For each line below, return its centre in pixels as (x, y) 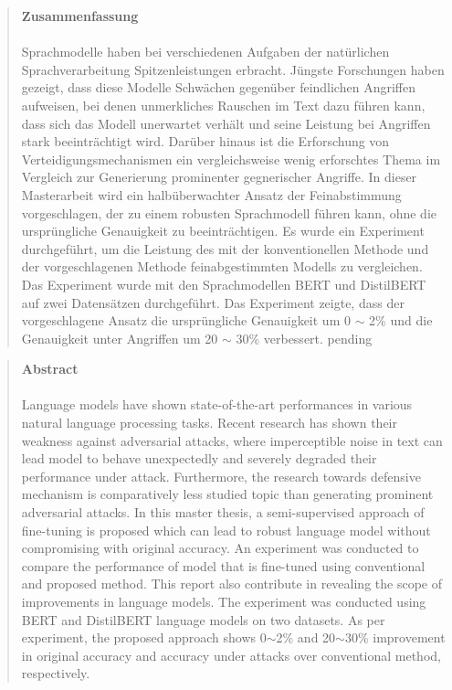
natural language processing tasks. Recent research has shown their (209, 423)
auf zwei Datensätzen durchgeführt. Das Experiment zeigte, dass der (213, 302)
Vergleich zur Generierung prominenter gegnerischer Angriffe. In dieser (219, 177)
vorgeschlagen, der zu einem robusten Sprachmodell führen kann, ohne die (229, 212)
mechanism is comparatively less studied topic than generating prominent (227, 494)
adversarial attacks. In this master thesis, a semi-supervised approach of (223, 512)
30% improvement (395, 637)
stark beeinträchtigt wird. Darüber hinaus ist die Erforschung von (205, 141)
